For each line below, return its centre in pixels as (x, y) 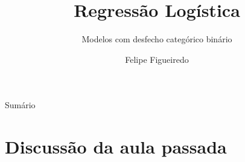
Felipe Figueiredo (157, 59)
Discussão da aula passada (116, 147)
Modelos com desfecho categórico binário (157, 39)
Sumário (20, 105)
